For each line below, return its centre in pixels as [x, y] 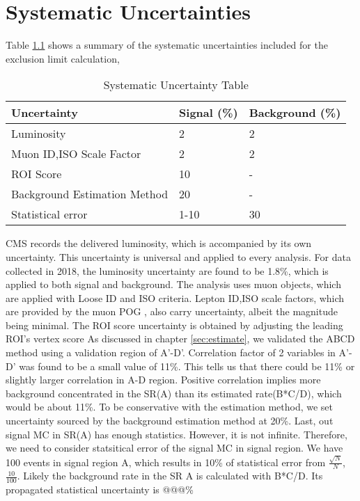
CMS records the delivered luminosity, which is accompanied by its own [159, 243]
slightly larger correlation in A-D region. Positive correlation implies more [163, 380]
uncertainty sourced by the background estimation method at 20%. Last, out [170, 421]
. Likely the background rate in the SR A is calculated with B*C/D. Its [170, 476]
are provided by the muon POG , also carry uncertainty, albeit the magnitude [172, 311]
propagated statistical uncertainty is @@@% [100, 490]
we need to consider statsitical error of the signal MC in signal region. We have [174, 448]
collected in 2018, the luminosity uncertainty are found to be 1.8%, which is [167, 270]
